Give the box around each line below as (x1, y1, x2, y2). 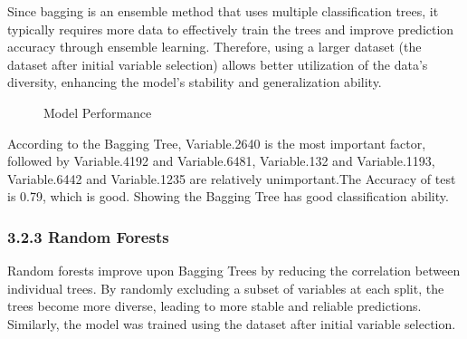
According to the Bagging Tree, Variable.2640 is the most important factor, (7, 133, 426, 152)
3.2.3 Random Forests (7, 225, 169, 247)
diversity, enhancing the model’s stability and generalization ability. (7, 73, 382, 92)
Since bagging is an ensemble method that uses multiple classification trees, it (7, 2, 439, 20)
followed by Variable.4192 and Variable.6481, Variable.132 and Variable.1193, (7, 151, 435, 170)
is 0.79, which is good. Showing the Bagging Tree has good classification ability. (7, 187, 449, 206)
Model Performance (43, 102, 152, 121)
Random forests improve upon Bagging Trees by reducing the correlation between (7, 261, 461, 280)
